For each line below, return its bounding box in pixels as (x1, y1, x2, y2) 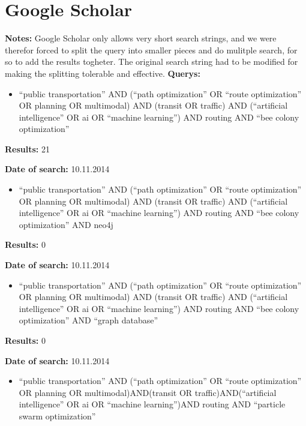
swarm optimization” (19, 409, 96, 422)
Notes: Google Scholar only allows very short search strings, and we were (5, 32, 277, 44)
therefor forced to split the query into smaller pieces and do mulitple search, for (5, 43, 298, 56)
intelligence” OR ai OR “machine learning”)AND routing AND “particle (19, 398, 286, 410)
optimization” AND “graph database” (19, 314, 158, 326)
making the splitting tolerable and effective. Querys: (5, 67, 200, 79)
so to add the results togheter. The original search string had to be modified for (5, 55, 298, 68)
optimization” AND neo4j (19, 218, 113, 230)
